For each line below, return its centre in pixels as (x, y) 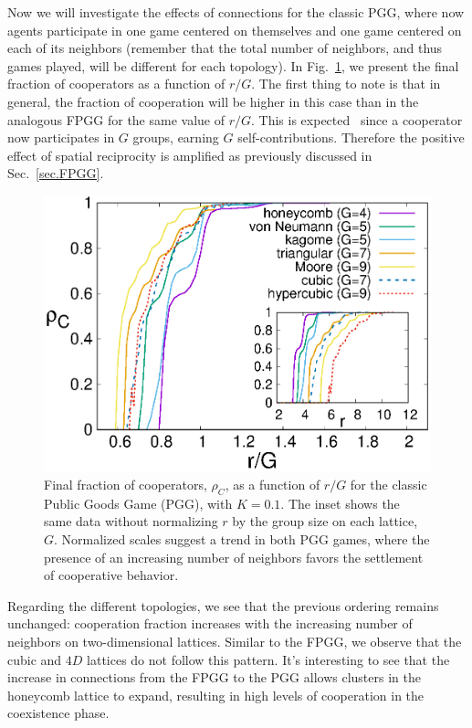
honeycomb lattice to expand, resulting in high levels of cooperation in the (216, 695)
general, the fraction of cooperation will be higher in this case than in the (213, 101)
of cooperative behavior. (111, 575)
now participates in (61, 137)
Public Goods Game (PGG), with (138, 503)
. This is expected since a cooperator (357, 119)
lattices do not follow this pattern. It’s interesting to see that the (268, 659)
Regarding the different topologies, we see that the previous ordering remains (223, 605)
